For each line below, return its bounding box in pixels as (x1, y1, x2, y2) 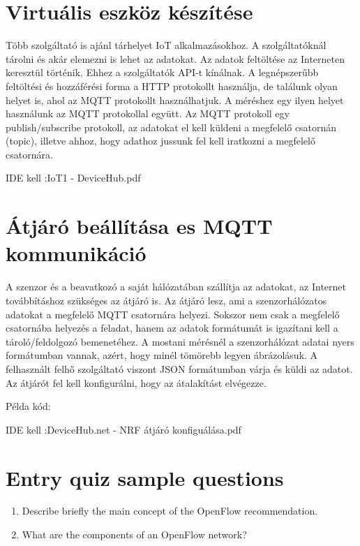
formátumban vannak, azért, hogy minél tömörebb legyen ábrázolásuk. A (6, 348, 318, 362)
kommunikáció (6, 239, 147, 267)
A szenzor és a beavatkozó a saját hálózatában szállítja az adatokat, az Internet (6, 279, 346, 294)
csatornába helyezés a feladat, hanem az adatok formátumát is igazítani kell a (6, 320, 338, 335)
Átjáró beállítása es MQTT (6, 212, 273, 240)
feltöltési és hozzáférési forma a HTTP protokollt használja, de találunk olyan (6, 78, 338, 93)
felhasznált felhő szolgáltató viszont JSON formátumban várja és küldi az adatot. (6, 361, 353, 376)
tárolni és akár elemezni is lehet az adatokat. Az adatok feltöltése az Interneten (6, 51, 345, 66)
